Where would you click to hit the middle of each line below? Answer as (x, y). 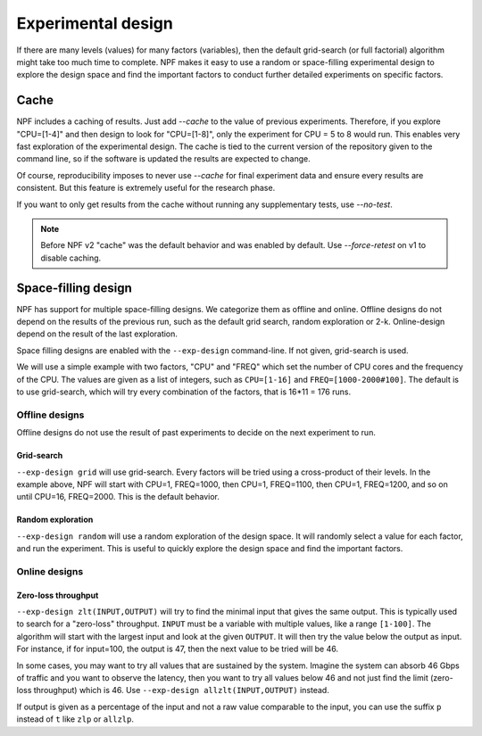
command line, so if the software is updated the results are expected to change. (164, 159)
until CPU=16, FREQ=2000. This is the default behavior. (118, 497)
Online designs (50, 571)
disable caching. (71, 258)
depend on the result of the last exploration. (97, 334)
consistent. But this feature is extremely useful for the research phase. (146, 188)
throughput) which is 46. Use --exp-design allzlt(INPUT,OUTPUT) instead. (181, 691)
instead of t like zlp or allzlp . (75, 719)
